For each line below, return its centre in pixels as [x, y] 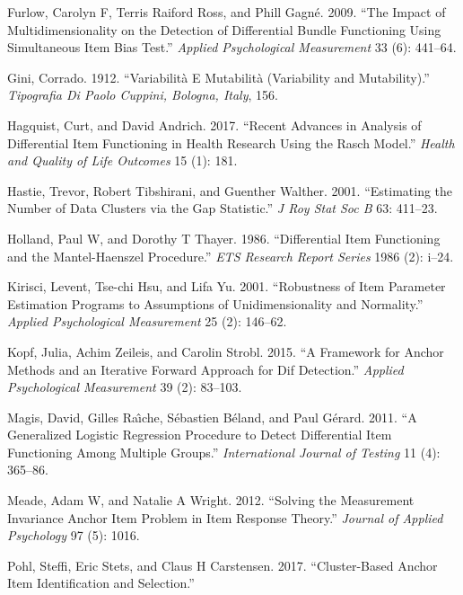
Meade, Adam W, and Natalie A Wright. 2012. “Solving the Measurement [211, 500]
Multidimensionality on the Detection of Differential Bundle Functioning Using [224, 29]
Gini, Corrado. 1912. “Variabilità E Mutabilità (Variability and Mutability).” [218, 77]
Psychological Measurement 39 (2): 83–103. [125, 387]
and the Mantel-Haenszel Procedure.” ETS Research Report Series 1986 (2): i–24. [231, 256]
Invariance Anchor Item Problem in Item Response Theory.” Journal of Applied [225, 517]
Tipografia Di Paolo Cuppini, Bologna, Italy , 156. [143, 95]
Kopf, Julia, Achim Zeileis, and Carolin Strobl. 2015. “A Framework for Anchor [226, 351]
